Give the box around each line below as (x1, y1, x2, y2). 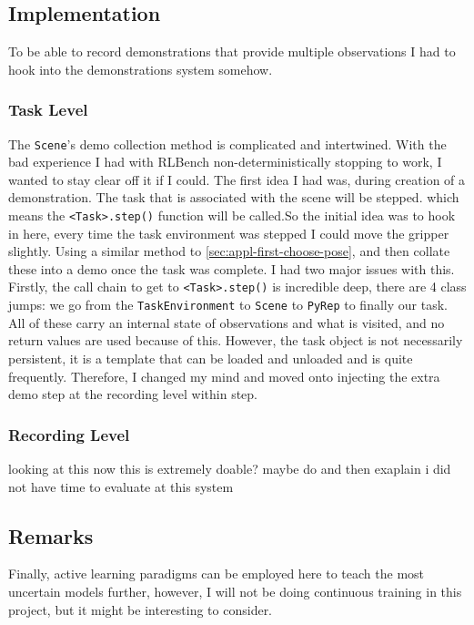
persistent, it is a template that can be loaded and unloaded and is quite (8, 348, 413, 367)
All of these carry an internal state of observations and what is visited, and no (8, 312, 445, 332)
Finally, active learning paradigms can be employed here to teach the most (8, 564, 425, 583)
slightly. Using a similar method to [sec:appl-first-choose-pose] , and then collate (8, 241, 450, 261)
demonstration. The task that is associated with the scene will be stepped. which (8, 188, 459, 207)
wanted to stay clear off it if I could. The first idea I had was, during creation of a (8, 169, 466, 189)
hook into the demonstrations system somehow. (8, 59, 273, 78)
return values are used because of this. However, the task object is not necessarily (8, 331, 463, 350)
